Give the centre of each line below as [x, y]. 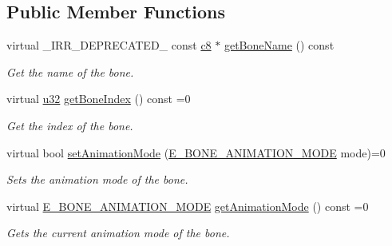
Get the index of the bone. [70, 125]
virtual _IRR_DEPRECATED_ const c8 [109, 45]
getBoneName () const [279, 45]
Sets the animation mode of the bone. [97, 179]
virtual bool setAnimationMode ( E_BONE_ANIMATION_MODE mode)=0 [196, 152]
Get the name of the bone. [70, 71]
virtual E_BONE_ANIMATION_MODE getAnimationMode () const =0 [188, 206]
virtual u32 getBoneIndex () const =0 [99, 99]
